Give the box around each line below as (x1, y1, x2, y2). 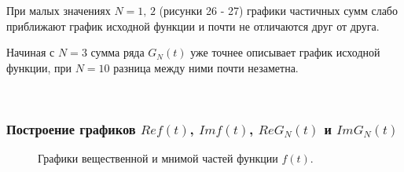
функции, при (6, 59, 72, 75)
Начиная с (6, 44, 55, 60)
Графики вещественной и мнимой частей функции (38, 150, 278, 167)
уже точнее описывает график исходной (190, 44, 380, 60)
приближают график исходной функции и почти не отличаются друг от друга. (6, 17, 380, 34)
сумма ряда (90, 44, 145, 60)
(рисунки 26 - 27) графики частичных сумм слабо (159, 2, 398, 18)
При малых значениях (6, 2, 111, 18)
